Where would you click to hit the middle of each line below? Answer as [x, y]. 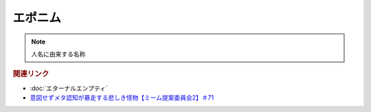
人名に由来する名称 [58, 54]
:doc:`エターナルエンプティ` [69, 88]
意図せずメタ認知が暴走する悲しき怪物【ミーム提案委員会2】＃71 [122, 97]
